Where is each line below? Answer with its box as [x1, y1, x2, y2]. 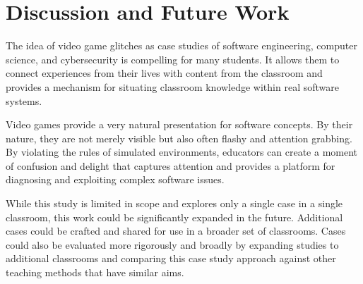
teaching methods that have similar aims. [6, 265, 184, 280]
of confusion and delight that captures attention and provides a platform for [6, 158, 335, 173]
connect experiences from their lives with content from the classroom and [6, 66, 323, 80]
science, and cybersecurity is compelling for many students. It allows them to [6, 51, 340, 66]
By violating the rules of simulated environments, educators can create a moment [6, 144, 358, 159]
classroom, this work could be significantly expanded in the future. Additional [6, 209, 343, 224]
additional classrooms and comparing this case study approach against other [6, 251, 336, 266]
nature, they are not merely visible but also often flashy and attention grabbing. [6, 130, 352, 145]
